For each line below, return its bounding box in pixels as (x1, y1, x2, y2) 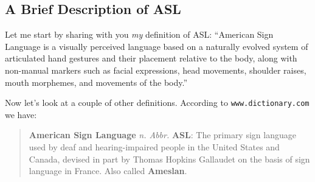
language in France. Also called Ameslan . (29, 164, 187, 177)
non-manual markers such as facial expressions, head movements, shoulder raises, (5, 63, 306, 76)
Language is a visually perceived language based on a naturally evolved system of (5, 40, 308, 52)
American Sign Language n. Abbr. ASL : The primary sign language (29, 128, 296, 141)
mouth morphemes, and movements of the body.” (5, 75, 188, 88)
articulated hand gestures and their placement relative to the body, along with (5, 52, 297, 65)
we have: (5, 108, 37, 121)
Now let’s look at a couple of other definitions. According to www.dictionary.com (5, 96, 310, 109)
